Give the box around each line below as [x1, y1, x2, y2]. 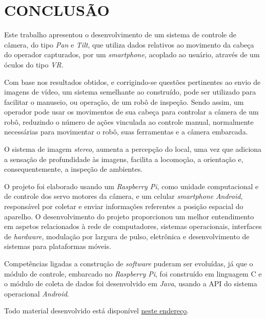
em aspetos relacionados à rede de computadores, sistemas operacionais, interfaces [4, 221, 262, 232]
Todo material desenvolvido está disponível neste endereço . [4, 305, 189, 316]
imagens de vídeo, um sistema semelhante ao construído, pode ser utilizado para [4, 86, 256, 97]
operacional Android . [4, 288, 69, 299]
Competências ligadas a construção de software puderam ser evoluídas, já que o [4, 258, 253, 268]
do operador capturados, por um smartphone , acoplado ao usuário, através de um [4, 49, 260, 60]
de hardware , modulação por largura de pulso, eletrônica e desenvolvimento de [4, 231, 250, 241]
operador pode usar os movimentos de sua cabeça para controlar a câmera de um [4, 106, 259, 117]
